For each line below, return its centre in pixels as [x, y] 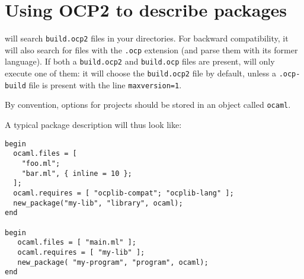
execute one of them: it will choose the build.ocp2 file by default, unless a [140, 73]
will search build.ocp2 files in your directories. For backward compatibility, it [147, 38]
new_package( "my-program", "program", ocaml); [113, 262]
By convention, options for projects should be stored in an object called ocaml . [148, 105]
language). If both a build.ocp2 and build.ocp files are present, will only [140, 61]
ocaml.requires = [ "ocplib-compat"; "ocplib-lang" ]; [124, 193]
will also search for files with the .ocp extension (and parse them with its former [151, 49]
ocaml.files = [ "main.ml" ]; [77, 243]
